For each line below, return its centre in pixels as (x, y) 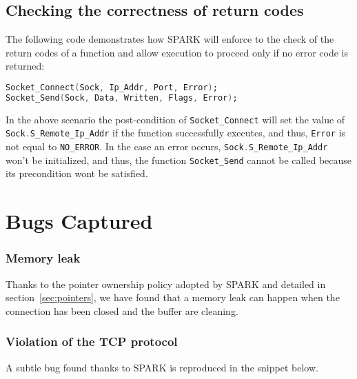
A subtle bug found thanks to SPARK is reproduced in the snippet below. (162, 367)
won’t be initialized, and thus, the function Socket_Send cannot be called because (179, 160)
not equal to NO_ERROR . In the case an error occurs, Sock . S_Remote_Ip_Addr (167, 146)
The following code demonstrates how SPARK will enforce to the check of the (170, 39)
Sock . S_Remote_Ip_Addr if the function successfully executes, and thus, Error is (176, 133)
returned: (25, 66)
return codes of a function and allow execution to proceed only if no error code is (177, 52)
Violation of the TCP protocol (92, 341)
